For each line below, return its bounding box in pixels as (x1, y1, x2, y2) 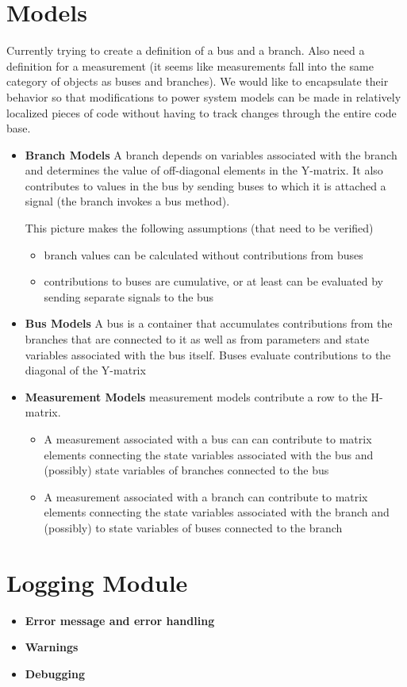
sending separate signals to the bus (44, 288, 214, 305)
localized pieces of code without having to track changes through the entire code (6, 104, 397, 121)
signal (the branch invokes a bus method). (25, 193, 230, 209)
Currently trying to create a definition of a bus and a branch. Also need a (6, 42, 365, 59)
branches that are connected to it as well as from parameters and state (25, 331, 370, 347)
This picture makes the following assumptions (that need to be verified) (25, 220, 374, 236)
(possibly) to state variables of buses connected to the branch (44, 519, 343, 535)
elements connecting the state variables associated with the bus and (44, 446, 374, 462)
